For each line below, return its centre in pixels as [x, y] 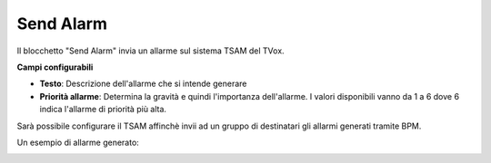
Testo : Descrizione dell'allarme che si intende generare [143, 84]
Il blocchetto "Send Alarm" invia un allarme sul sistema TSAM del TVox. [151, 51]
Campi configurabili [55, 67]
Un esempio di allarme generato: [78, 142]
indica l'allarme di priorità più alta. [103, 110]
